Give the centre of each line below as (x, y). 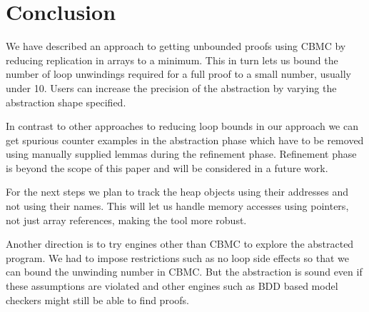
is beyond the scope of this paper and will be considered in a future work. (167, 167)
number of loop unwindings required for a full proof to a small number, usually (178, 74)
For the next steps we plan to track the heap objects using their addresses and (177, 192)
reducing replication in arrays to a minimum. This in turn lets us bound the (172, 60)
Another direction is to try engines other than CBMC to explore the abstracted (180, 244)
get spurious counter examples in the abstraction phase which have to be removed (185, 140)
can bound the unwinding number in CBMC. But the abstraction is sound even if (184, 272)
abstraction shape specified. (66, 102)
